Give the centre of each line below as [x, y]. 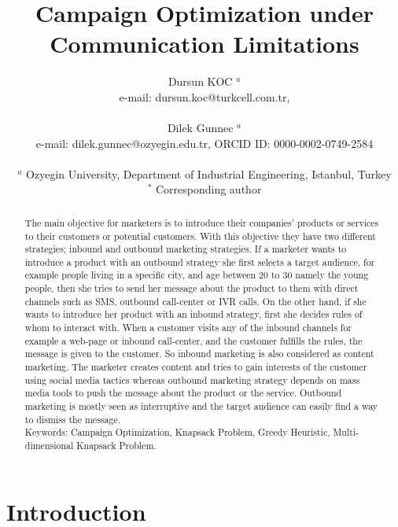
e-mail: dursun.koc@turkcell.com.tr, [205, 96]
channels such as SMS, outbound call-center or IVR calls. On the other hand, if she [195, 301]
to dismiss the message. [72, 419]
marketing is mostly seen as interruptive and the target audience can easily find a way [201, 406]
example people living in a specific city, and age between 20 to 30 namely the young [197, 275]
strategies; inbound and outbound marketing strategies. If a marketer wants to [186, 249]
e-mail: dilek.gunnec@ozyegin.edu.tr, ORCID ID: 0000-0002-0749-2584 [205, 143]
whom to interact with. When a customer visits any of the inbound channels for [188, 328]
